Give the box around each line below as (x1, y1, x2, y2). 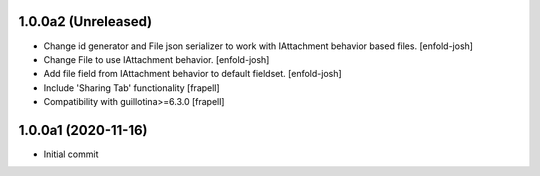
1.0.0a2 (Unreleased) (18, 13, 153, 30)
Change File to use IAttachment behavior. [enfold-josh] (43, 53, 270, 65)
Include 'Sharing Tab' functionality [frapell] (43, 81, 220, 94)
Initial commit (43, 148, 99, 160)
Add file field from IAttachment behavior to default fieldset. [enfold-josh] (43, 68, 342, 80)
